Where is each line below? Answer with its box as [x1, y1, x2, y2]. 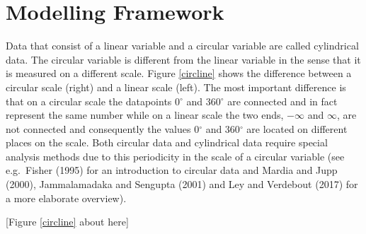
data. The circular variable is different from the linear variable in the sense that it [6, 52, 361, 66]
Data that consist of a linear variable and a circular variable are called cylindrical [6, 38, 359, 53]
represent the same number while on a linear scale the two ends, [6, 107, 284, 122]
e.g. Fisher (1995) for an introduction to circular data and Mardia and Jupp [6, 163, 338, 177]
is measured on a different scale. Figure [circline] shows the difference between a [6, 66, 352, 81]
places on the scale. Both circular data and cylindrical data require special [6, 135, 328, 150]
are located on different [246, 121, 348, 136]
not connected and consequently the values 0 [6, 121, 200, 136]
